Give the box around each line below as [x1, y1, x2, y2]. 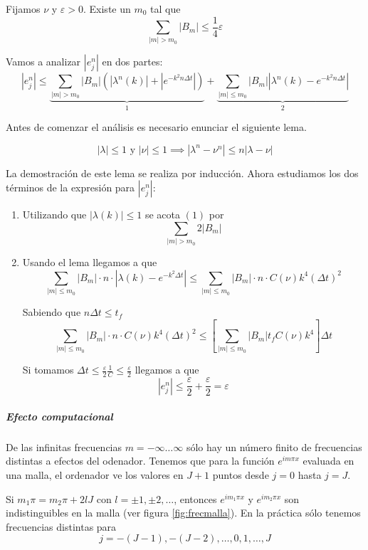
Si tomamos [22, 362, 74, 377]
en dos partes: [102, 54, 163, 69]
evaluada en [303, 453, 354, 468]
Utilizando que [22, 207, 87, 222]
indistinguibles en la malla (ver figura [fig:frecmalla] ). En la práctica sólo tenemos [6, 505, 361, 520]
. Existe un [83, 1, 131, 16]
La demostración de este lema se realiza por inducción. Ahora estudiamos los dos [6, 165, 359, 180]
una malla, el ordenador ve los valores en [6, 467, 184, 482]
